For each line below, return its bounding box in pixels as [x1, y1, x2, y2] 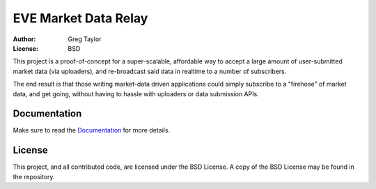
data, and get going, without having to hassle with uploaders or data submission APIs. [13, 89, 259, 98]
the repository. [13, 172, 55, 181]
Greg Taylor [68, 35, 102, 43]
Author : [13, 35, 36, 43]
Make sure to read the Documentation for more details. [13, 126, 171, 135]
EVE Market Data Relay [13, 10, 148, 26]
